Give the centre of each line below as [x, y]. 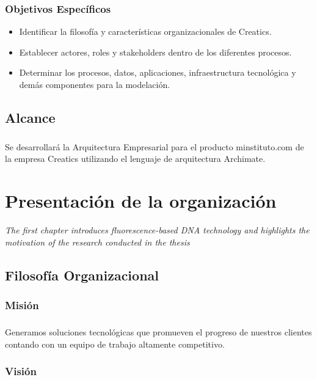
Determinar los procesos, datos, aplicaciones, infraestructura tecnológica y [158, 72]
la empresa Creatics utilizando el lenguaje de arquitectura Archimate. [135, 159]
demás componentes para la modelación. [95, 84]
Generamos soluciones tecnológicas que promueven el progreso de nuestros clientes [158, 332]
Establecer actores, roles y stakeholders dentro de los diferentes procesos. [155, 52]
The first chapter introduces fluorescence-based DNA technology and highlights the [157, 230]
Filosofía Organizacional [82, 275]
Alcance [30, 117]
